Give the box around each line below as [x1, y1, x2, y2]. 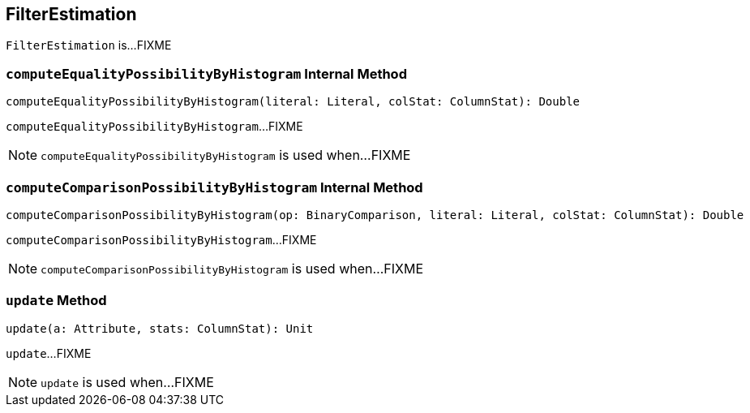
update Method [6, 292, 107, 309]
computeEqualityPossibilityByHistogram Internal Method [6, 65, 407, 82]
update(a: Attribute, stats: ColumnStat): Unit [6, 321, 314, 335]
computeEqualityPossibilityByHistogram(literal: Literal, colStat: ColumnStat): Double [6, 95, 581, 109]
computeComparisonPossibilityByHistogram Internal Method [6, 179, 423, 196]
